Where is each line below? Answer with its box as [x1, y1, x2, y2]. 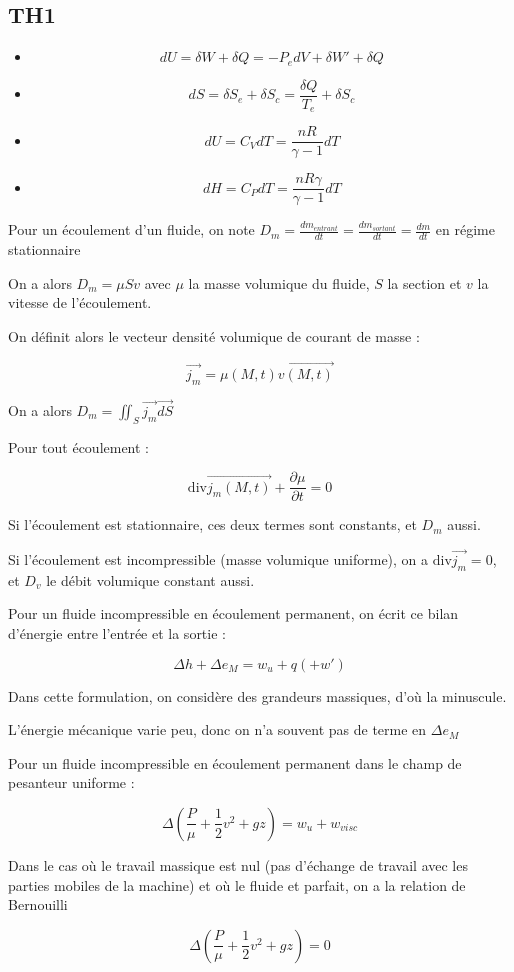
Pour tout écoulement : [8, 436, 150, 457]
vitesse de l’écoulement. [8, 292, 152, 313]
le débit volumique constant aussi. [46, 569, 255, 590]
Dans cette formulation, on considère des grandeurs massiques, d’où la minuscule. [8, 685, 507, 706]
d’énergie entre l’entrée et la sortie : [8, 622, 226, 643]
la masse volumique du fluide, [188, 272, 370, 293]
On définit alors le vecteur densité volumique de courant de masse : [8, 325, 420, 346]
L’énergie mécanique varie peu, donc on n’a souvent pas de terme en [8, 719, 427, 740]
